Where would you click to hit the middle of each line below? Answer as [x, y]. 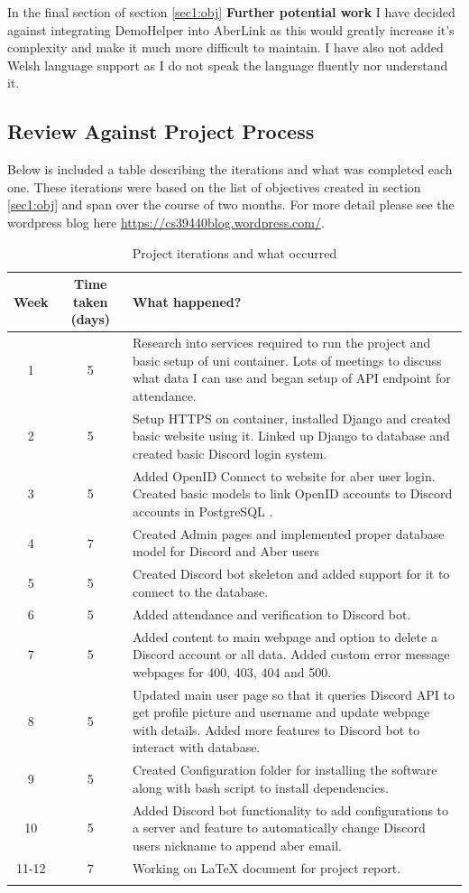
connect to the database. [200, 591]
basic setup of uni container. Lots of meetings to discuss [287, 360]
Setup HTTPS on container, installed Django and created [291, 418]
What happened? [187, 301]
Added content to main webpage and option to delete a [285, 636]
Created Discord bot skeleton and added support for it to [291, 574]
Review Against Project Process [161, 131]
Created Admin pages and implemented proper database [288, 533]
